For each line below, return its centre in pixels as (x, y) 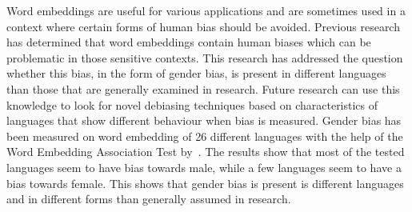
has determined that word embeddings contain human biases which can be (189, 42)
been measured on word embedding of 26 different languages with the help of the (205, 136)
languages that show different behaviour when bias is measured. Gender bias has (204, 120)
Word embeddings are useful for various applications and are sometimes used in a (206, 10)
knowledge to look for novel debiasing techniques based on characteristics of (192, 104)
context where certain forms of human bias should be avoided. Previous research (203, 26)
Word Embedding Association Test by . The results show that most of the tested (206, 152)
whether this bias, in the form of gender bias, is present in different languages (196, 73)
